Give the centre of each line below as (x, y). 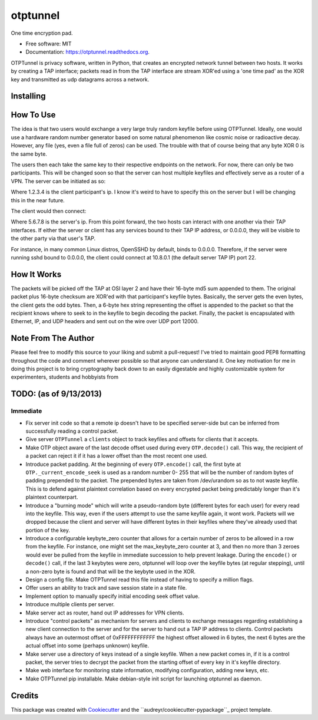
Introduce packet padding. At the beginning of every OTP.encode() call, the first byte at (133, 464)
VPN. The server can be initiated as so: (58, 181)
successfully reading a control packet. (72, 431)
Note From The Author (53, 338)
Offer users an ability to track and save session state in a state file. (106, 588)
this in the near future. (38, 200)
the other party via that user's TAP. (53, 238)
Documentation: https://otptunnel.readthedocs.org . (88, 52)
